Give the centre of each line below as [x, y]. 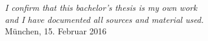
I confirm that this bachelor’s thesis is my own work [101, 7]
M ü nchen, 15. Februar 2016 [56, 31]
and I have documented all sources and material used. [104, 19]
